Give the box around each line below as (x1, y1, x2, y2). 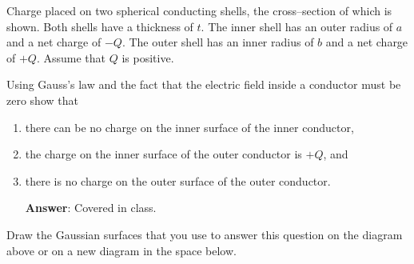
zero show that (6, 91, 78, 108)
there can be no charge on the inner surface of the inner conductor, (25, 118, 354, 135)
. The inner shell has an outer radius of (201, 18, 393, 34)
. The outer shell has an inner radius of (121, 34, 314, 50)
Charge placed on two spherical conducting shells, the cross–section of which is (6, 2, 392, 18)
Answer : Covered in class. (25, 199, 157, 216)
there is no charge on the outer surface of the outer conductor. (25, 172, 331, 189)
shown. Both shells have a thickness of (6, 18, 193, 34)
